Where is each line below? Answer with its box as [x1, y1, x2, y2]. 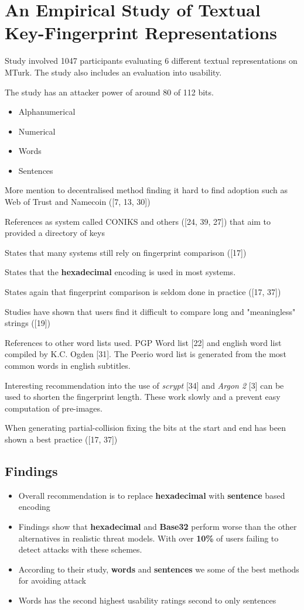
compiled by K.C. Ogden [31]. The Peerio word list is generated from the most [5, 348, 286, 360]
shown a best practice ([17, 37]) [5, 433, 118, 445]
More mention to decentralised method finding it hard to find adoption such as [5, 184, 288, 196]
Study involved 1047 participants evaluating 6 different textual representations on [5, 54, 298, 67]
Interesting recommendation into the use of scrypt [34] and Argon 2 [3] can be [5, 379, 284, 391]
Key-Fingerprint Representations [5, 20, 277, 44]
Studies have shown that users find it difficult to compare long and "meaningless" [5, 305, 296, 317]
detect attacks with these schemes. [18, 543, 142, 556]
